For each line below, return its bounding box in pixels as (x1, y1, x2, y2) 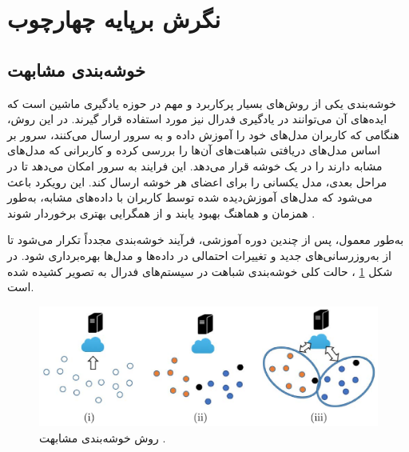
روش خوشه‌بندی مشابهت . (39, 429, 166, 446)
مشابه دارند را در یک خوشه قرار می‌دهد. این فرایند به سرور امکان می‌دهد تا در (7, 157, 383, 174)
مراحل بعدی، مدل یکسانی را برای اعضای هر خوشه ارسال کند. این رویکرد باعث (7, 173, 387, 190)
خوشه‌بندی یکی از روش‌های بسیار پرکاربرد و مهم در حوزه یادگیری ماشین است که (7, 94, 397, 111)
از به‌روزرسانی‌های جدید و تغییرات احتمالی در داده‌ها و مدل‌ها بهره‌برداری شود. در (7, 246, 391, 263)
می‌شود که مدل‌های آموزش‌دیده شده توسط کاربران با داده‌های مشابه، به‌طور (7, 189, 373, 206)
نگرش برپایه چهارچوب (7, 2, 221, 35)
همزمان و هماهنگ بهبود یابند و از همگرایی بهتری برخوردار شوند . (7, 204, 316, 221)
